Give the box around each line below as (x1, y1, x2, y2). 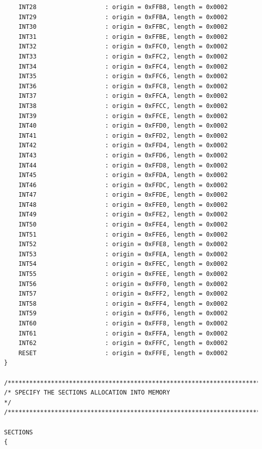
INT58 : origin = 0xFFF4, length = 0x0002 (18, 300, 228, 307)
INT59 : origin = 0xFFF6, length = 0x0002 (18, 310, 228, 317)
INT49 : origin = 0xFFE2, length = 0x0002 (18, 211, 228, 218)
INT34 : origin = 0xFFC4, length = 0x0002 (18, 63, 228, 70)
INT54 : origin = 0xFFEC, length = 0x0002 (18, 260, 228, 268)
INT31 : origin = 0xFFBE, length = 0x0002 (18, 33, 228, 40)
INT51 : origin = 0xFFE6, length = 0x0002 (18, 231, 228, 238)
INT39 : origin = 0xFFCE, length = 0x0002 (18, 112, 228, 120)
